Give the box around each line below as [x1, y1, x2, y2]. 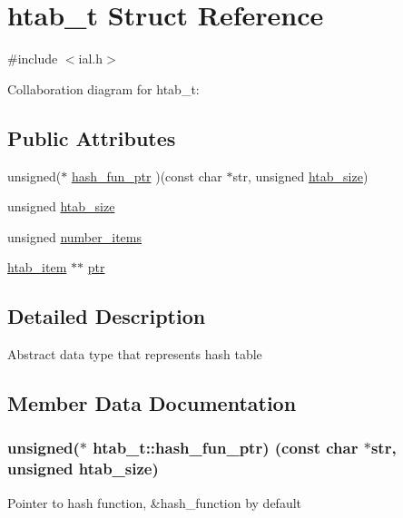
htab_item [7, 258, 67, 277]
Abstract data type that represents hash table [7, 345, 262, 364]
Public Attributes [7, 123, 176, 151]
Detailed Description [7, 302, 206, 330]
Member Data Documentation [7, 389, 297, 417]
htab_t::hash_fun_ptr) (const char [93, 436, 359, 459]
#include [7, 49, 58, 68]
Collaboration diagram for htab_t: [7, 79, 200, 98]
